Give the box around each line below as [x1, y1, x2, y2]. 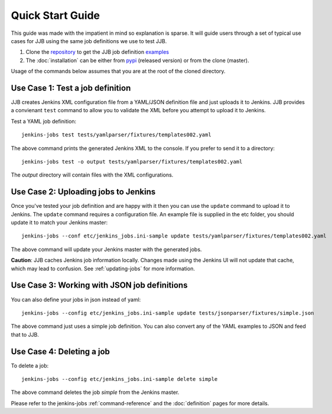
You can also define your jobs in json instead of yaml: [11, 296, 141, 303]
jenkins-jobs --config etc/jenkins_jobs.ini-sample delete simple [21, 376, 218, 382]
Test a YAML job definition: [11, 118, 77, 125]
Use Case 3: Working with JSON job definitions [11, 281, 188, 291]
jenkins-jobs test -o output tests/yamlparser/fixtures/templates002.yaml [21, 158, 243, 165]
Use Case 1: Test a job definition [11, 83, 131, 93]
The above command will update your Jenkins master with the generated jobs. [11, 246, 202, 253]
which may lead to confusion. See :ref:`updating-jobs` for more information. [11, 265, 195, 272]
